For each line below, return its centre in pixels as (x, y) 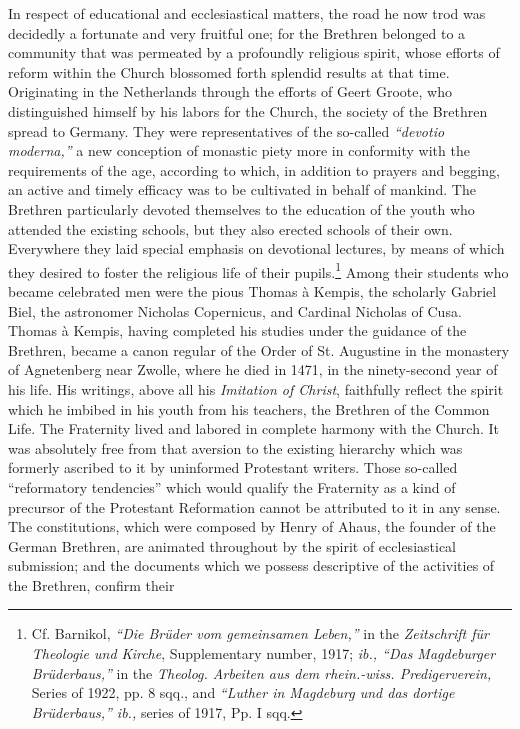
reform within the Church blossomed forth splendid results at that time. (229, 71)
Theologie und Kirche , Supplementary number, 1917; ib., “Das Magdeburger (263, 653)
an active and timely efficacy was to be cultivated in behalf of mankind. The (242, 189)
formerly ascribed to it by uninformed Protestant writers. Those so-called (233, 467)
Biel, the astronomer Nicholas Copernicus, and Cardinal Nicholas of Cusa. (235, 310)
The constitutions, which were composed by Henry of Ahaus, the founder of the (252, 526)
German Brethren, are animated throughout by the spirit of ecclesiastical (232, 545)
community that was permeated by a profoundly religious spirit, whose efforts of (254, 52)
